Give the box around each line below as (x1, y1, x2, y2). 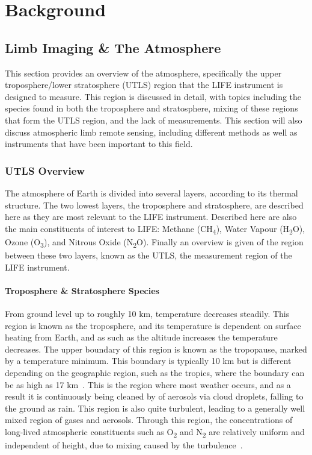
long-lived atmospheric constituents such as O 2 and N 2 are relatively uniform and (5, 425, 305, 439)
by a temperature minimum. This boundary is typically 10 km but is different (5, 354, 292, 367)
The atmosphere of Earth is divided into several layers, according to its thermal (5, 186, 298, 199)
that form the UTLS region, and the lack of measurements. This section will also (5, 113, 302, 126)
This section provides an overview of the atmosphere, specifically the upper (5, 66, 282, 79)
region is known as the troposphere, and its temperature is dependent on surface (5, 319, 301, 331)
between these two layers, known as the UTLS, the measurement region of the (5, 248, 292, 261)
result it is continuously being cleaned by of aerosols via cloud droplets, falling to (5, 390, 304, 403)
